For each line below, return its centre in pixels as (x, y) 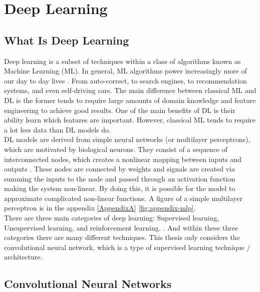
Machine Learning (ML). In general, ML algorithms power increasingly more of (125, 71)
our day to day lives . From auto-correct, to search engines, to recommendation (125, 80)
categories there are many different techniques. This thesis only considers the (122, 237)
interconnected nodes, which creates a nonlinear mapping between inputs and (123, 159)
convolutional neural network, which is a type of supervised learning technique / (127, 247)
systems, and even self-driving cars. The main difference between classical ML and (130, 90)
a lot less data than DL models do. (57, 129)
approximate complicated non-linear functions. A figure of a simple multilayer (123, 198)
